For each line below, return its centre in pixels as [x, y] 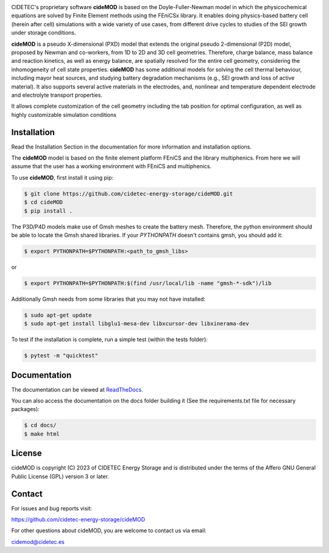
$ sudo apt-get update [58, 315]
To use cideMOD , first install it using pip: [62, 177]
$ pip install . [48, 211]
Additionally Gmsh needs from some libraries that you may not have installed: [108, 299]
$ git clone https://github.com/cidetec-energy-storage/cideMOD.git [129, 194]
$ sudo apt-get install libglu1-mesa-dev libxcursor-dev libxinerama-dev [136, 324]
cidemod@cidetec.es [38, 541]
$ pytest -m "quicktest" [61, 356]
